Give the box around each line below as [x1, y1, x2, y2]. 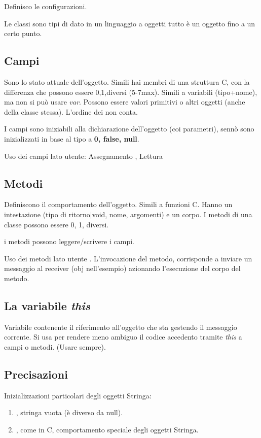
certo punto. [4, 28, 42, 39]
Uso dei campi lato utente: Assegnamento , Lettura [4, 150, 163, 161]
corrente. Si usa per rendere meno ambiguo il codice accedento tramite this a [4, 331, 242, 342]
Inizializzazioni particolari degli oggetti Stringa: [4, 390, 152, 400]
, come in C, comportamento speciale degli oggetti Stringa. [16, 424, 199, 434]
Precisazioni [4, 366, 68, 382]
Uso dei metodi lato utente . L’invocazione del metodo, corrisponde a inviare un [4, 253, 252, 263]
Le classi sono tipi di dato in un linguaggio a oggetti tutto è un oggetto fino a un [4, 18, 255, 28]
